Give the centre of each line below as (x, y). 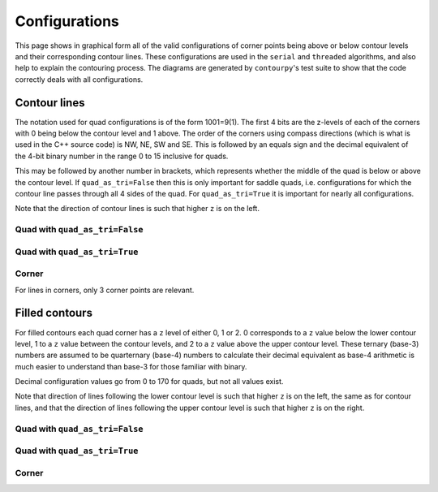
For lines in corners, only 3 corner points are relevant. (105, 290)
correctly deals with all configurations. (79, 79)
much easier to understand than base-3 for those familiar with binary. (131, 366)
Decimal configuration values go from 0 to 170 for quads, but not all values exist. (149, 382)
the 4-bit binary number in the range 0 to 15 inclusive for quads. (122, 156)
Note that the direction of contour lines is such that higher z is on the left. (137, 209)
